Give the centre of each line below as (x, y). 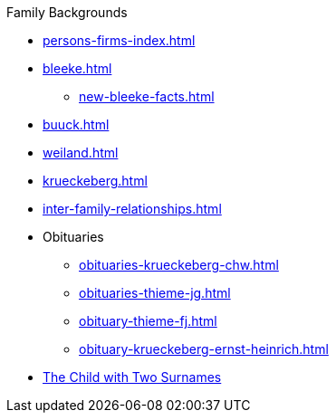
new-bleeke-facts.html (147, 96)
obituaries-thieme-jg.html (155, 293)
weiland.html (81, 153)
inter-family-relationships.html (132, 209)
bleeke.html (77, 68)
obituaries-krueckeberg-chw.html (179, 265)
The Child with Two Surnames (132, 377)
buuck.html (76, 124)
